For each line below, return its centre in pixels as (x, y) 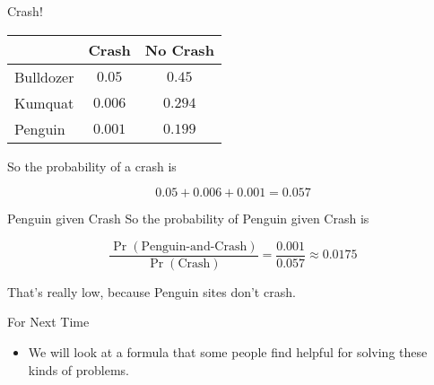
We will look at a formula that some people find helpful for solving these (228, 352)
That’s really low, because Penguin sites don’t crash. (152, 291)
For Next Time (48, 322)
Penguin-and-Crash (194, 246)
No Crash (179, 49)
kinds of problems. (79, 369)
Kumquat (44, 102)
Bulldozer (44, 76)
